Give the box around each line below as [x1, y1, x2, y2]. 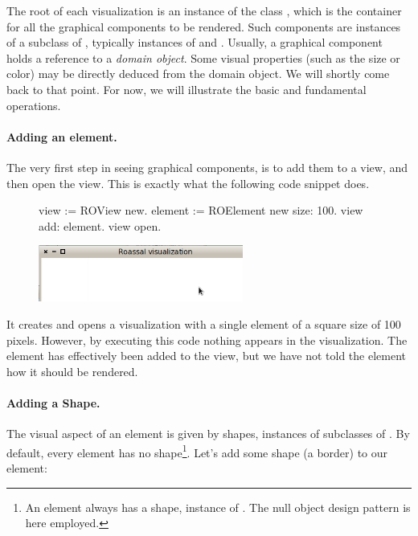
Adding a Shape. [6, 394, 100, 411]
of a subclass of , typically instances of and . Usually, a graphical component [6, 34, 383, 51]
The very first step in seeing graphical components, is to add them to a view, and [6, 158, 408, 175]
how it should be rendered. [6, 362, 138, 379]
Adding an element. [6, 128, 117, 145]
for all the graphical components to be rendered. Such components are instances [6, 18, 401, 35]
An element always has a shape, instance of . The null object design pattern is [25, 498, 411, 515]
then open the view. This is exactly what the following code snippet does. [6, 174, 370, 191]
